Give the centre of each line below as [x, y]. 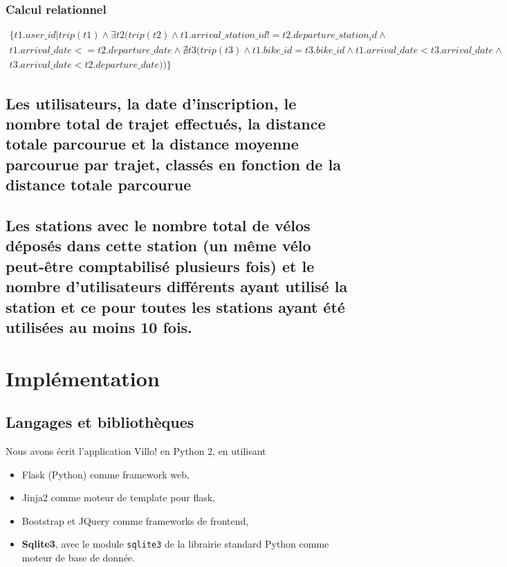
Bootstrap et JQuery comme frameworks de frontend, [135, 520]
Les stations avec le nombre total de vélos [158, 225]
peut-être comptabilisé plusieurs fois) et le [160, 265]
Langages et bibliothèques [100, 422]
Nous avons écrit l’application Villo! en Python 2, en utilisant [136, 450]
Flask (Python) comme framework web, [105, 474]
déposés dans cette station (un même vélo [158, 245]
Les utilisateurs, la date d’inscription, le [151, 103]
